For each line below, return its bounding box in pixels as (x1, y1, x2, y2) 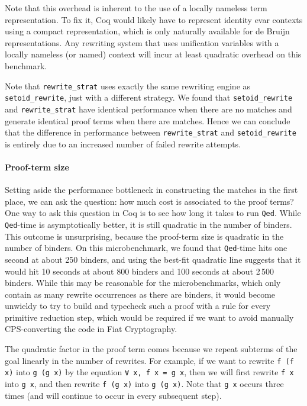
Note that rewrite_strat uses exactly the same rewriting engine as (5, 79, 251, 92)
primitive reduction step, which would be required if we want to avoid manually (5, 311, 294, 323)
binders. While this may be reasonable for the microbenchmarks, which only (5, 276, 281, 289)
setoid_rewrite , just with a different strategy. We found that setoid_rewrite (5, 91, 293, 104)
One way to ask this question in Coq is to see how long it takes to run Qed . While (5, 207, 301, 219)
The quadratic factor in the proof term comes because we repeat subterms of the (5, 343, 298, 355)
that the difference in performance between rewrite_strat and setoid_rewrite (5, 126, 296, 138)
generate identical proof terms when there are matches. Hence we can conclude (5, 114, 290, 127)
